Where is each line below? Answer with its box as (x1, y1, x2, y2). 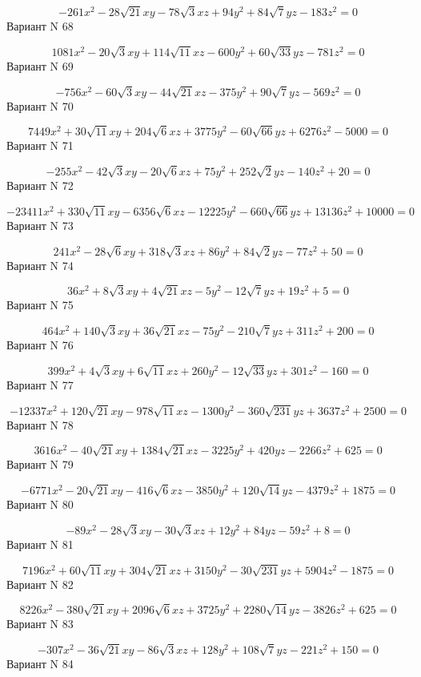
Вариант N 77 (6, 376, 74, 393)
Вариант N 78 (6, 416, 74, 433)
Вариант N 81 (6, 535, 74, 552)
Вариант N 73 (6, 216, 74, 233)
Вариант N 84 (6, 655, 74, 672)
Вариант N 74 (6, 256, 74, 273)
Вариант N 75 (6, 296, 74, 313)
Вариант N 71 (6, 137, 74, 154)
